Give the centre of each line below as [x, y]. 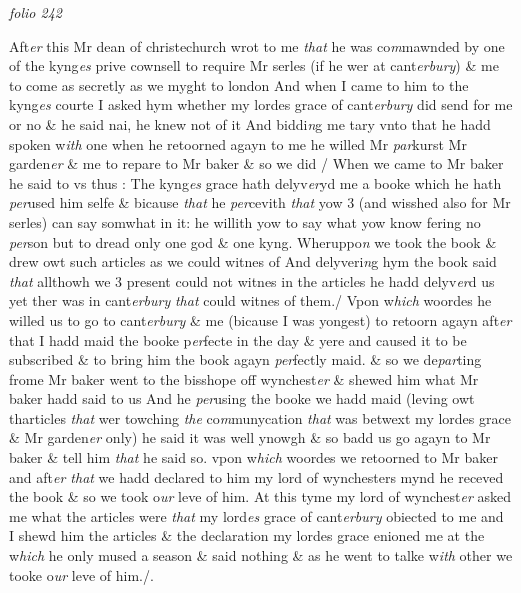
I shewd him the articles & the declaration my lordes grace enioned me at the [247, 535]
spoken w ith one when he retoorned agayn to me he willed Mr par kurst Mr [238, 143]
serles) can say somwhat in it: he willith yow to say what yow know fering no [245, 221]
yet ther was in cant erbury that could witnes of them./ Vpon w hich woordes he [250, 300]
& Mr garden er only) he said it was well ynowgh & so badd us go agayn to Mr [250, 437]
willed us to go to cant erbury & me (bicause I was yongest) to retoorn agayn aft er [260, 319]
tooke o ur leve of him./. [81, 574]
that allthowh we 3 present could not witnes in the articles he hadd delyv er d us [252, 280]
